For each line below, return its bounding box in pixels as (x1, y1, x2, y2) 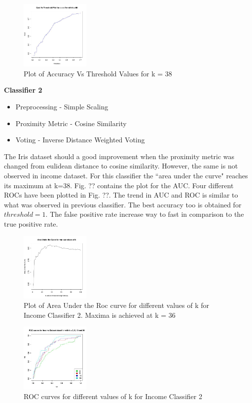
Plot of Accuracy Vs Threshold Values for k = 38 (24, 68, 172, 78)
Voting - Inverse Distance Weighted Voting (15, 134, 145, 145)
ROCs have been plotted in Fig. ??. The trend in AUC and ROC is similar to (4, 190, 238, 200)
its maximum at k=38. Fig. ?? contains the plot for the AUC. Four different (4, 180, 234, 190)
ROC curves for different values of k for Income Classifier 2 (24, 391, 202, 402)
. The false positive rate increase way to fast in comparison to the (45, 209, 244, 219)
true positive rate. (4, 218, 58, 229)
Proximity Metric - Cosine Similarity (15, 118, 127, 128)
